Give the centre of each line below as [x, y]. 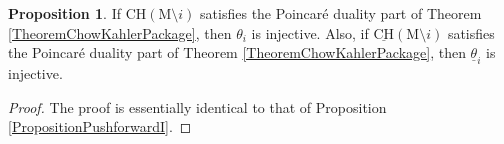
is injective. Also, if [310, 32]
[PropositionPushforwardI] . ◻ [100, 126]
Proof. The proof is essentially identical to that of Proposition [197, 106]
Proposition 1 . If [64, 13]
